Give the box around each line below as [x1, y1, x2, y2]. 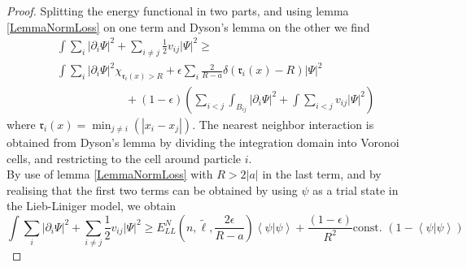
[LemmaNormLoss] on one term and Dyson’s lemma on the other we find [7, 18, 370, 35]
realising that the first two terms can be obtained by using [7, 181, 298, 198]
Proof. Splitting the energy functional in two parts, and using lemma [7, 2, 349, 19]
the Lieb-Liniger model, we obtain [7, 197, 177, 214]
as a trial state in [312, 181, 399, 198]
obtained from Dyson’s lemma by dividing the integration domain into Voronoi [7, 133, 399, 150]
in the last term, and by [262, 166, 382, 183]
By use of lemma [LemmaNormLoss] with [7, 166, 213, 183]
